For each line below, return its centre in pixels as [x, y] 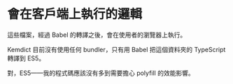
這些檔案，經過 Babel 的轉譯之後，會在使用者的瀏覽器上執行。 [97, 35]
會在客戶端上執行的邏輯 [75, 14]
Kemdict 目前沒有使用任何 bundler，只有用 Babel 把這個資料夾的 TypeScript [116, 49]
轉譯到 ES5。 [26, 58]
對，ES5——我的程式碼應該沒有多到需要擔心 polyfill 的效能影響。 [101, 73]
